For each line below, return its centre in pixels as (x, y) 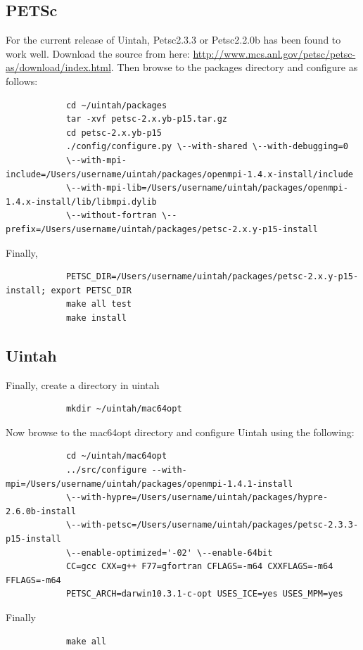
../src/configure (106, 470)
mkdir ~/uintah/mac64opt (124, 409)
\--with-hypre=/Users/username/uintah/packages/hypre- (197, 498)
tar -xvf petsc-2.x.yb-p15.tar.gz (146, 119)
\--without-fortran (111, 216)
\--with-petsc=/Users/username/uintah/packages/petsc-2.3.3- (212, 525)
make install (96, 318)
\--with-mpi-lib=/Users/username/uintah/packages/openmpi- (207, 188)
